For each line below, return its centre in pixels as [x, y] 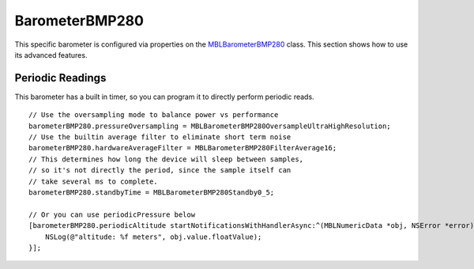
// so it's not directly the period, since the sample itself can [160, 170]
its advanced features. [51, 55]
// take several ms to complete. [93, 181]
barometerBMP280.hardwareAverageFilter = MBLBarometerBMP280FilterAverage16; [183, 148]
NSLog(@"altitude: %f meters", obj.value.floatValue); [153, 237]
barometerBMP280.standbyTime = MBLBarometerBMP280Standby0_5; [152, 192]
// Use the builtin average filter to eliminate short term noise [160, 137]
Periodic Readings [60, 78]
